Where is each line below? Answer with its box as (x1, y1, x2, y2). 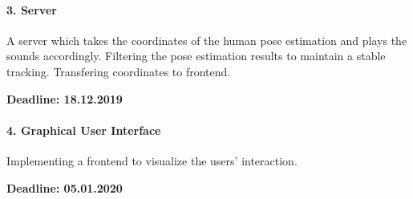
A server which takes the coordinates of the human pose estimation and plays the (6, 31, 407, 48)
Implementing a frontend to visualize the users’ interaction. (6, 152, 298, 169)
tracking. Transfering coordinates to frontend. (6, 63, 231, 79)
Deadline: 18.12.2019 (6, 90, 123, 107)
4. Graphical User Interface (6, 121, 161, 138)
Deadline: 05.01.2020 (6, 179, 123, 196)
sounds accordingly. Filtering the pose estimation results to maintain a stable (6, 47, 386, 64)
